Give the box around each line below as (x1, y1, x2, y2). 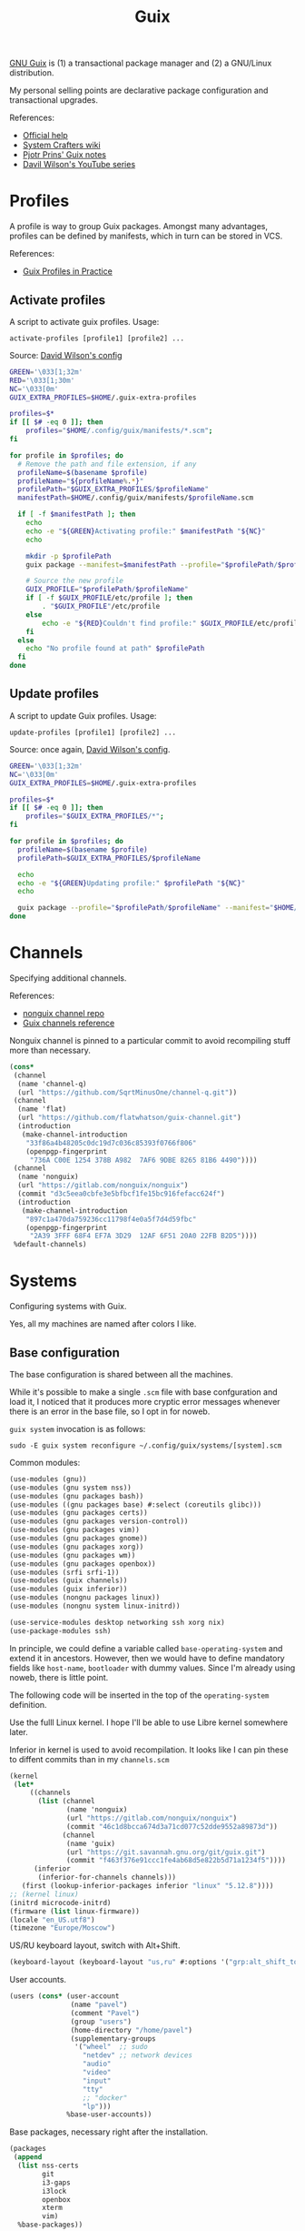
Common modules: (9, 1457, 81, 1468)
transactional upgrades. (9, 95, 98, 106)
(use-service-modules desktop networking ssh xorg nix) (9, 1618, 225, 1627)
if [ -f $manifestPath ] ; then (17, 510, 136, 520)
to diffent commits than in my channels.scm (9, 1753, 170, 1764)
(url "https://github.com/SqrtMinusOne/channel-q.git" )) (17, 1087, 238, 1097)
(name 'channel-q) (17, 1079, 88, 1088)
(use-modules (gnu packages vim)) (9, 1526, 141, 1535)
